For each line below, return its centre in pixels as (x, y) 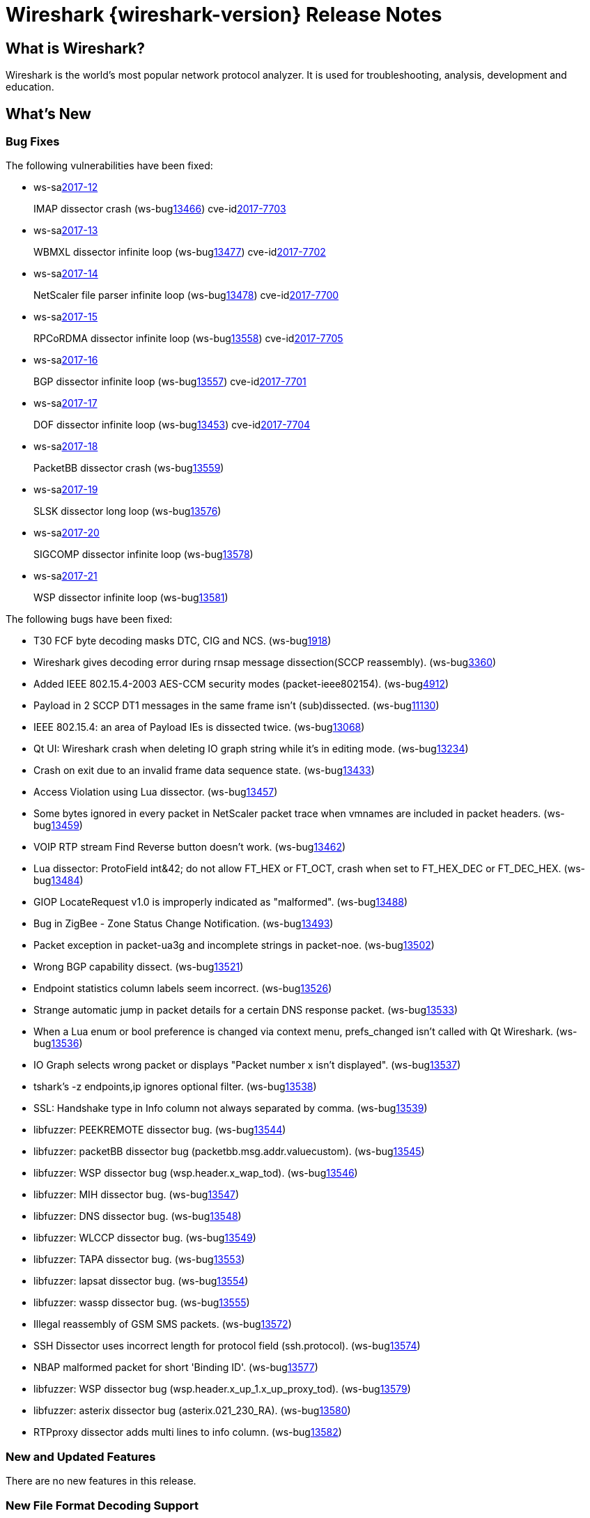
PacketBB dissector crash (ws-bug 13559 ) (129, 468)
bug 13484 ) (59, 881)
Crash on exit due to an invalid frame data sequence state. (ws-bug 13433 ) (204, 770)
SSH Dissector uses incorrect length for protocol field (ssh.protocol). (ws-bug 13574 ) (227, 1346)
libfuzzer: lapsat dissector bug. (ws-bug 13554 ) (141, 1281)
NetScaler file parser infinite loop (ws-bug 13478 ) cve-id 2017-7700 (186, 295)
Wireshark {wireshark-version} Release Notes (224, 15)
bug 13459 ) (58, 826)
